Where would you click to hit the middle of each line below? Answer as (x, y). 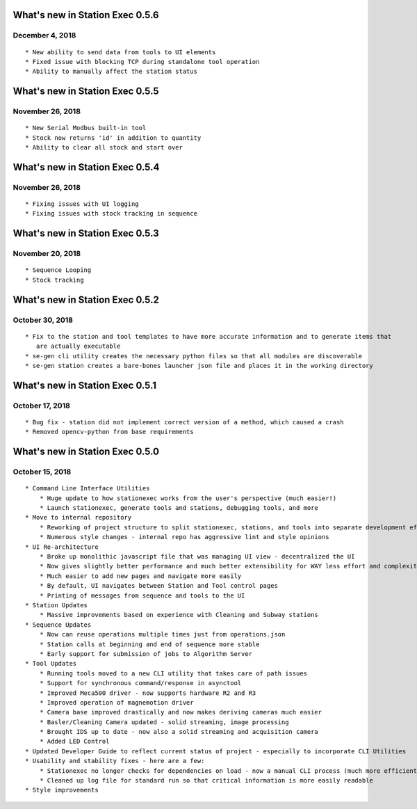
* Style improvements (62, 790)
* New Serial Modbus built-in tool (86, 128)
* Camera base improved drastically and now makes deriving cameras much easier (181, 712)
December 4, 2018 (44, 35)
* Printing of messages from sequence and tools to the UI (142, 595)
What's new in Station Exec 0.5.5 (86, 91)
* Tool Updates (51, 664)
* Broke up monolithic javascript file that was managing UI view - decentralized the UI (197, 557)
